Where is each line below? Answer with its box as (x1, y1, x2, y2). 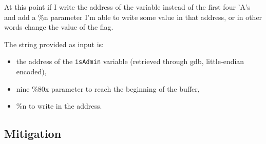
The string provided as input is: (4, 38, 104, 49)
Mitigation (4, 126, 62, 141)
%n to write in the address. (16, 100, 102, 111)
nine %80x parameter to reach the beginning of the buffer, (16, 83, 200, 94)
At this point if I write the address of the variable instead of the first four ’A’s (4, 2, 251, 12)
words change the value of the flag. (4, 22, 113, 32)
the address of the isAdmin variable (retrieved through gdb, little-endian (16, 56, 244, 67)
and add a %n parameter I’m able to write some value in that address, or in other (4, 11, 262, 22)
